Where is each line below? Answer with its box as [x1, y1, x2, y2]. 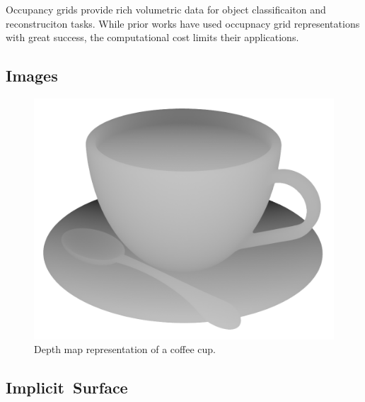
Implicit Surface [6, 376, 128, 398]
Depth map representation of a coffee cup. [34, 342, 216, 357]
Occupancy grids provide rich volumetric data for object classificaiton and [6, 2, 326, 16]
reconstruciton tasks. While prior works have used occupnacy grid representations [6, 16, 360, 30]
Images [6, 65, 58, 86]
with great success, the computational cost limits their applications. [6, 30, 299, 45]
